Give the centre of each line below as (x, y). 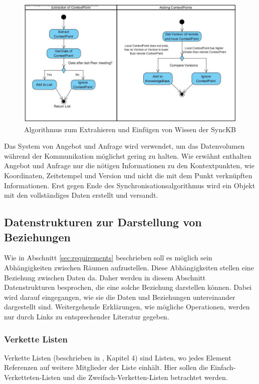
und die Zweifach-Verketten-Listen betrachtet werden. (145, 377)
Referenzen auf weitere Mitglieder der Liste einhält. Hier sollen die (106, 367)
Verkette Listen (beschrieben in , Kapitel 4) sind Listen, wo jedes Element (118, 357)
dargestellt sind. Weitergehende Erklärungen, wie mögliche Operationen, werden (127, 307)
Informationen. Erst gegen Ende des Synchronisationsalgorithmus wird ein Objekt (130, 185)
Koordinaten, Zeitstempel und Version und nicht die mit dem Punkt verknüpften (128, 175)
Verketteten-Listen (33, 377)
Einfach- (223, 367)
